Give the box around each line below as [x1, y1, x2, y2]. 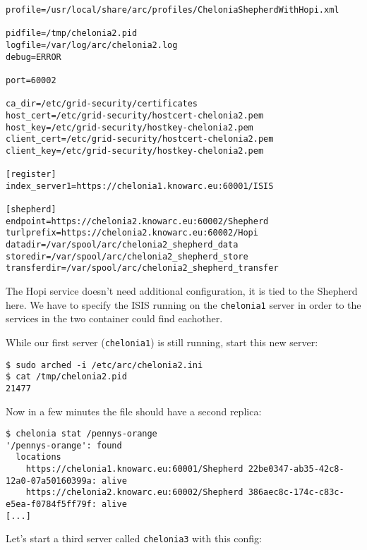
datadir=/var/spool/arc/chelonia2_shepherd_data [6, 240, 239, 250]
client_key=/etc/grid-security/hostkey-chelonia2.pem [6, 145, 264, 156]
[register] [6, 169, 56, 180]
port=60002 [6, 75, 56, 85]
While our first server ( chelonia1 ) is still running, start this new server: [6, 334, 318, 349]
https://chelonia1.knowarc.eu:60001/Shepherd [25, 464, 243, 475]
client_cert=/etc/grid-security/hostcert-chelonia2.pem [6, 134, 274, 145]
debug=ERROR [6, 51, 61, 62]
